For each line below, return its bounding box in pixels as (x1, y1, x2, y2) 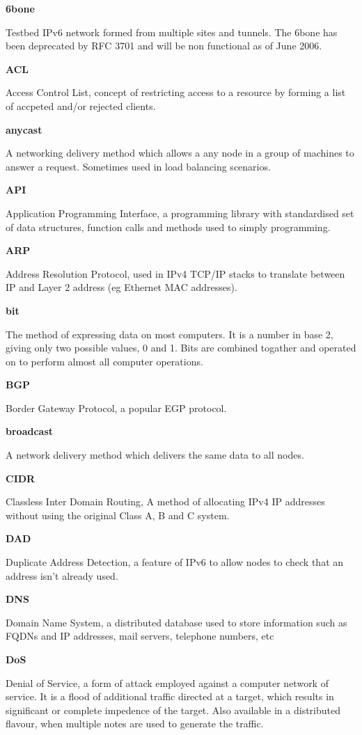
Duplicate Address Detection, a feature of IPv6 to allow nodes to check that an (6, 555, 344, 569)
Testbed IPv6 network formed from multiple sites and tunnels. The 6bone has (6, 24, 338, 39)
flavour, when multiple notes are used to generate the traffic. (6, 716, 264, 731)
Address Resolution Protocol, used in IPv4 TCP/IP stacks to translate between (6, 266, 345, 280)
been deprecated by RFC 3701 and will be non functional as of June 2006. (6, 38, 322, 53)
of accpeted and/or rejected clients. (6, 98, 156, 113)
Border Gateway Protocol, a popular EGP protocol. (6, 400, 227, 415)
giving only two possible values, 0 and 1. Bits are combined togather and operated (6, 340, 356, 355)
